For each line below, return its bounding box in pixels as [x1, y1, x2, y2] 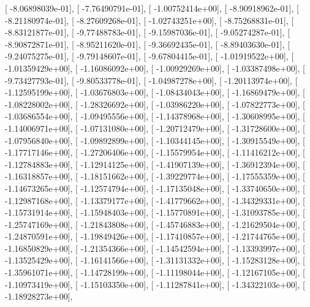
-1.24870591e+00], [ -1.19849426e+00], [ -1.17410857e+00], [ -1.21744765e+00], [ [5, 230, 305, 243]
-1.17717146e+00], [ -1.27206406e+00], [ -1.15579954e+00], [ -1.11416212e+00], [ [5, 146, 305, 159]
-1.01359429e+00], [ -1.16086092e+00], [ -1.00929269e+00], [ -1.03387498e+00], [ [5, 61, 305, 74]
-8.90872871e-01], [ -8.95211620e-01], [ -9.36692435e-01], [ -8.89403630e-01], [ [5, 37, 290, 50]
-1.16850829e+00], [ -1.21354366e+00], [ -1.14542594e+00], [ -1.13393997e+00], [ [5, 241, 305, 254]
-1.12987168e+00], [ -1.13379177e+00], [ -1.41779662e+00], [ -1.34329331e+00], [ [5, 194, 305, 207]
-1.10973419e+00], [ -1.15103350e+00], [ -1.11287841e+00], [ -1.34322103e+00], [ [5, 278, 305, 290]
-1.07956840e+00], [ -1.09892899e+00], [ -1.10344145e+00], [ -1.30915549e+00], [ [5, 134, 305, 146]
